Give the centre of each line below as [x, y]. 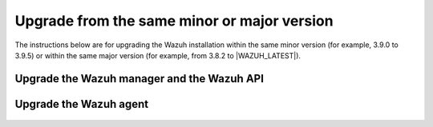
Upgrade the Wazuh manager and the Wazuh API [140, 79]
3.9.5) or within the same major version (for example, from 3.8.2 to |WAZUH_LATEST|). [158, 55]
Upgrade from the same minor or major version [174, 21]
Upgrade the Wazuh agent [82, 104]
